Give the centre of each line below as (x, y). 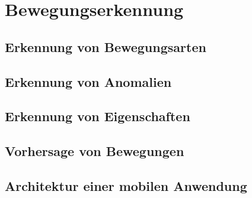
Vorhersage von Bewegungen (95, 151)
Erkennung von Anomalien (88, 81)
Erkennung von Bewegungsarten (106, 46)
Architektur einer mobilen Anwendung (126, 185)
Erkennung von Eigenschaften (98, 116)
